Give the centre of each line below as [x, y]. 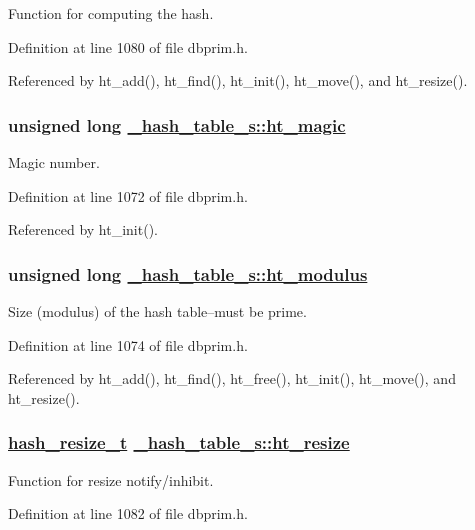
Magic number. [54, 162]
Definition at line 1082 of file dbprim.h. [128, 513]
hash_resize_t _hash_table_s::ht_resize [179, 442]
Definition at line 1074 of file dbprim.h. [128, 344]
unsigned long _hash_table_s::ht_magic [177, 124]
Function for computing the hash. [111, 13]
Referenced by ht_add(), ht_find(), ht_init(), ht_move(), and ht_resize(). [238, 80]
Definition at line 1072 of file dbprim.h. [128, 195]
